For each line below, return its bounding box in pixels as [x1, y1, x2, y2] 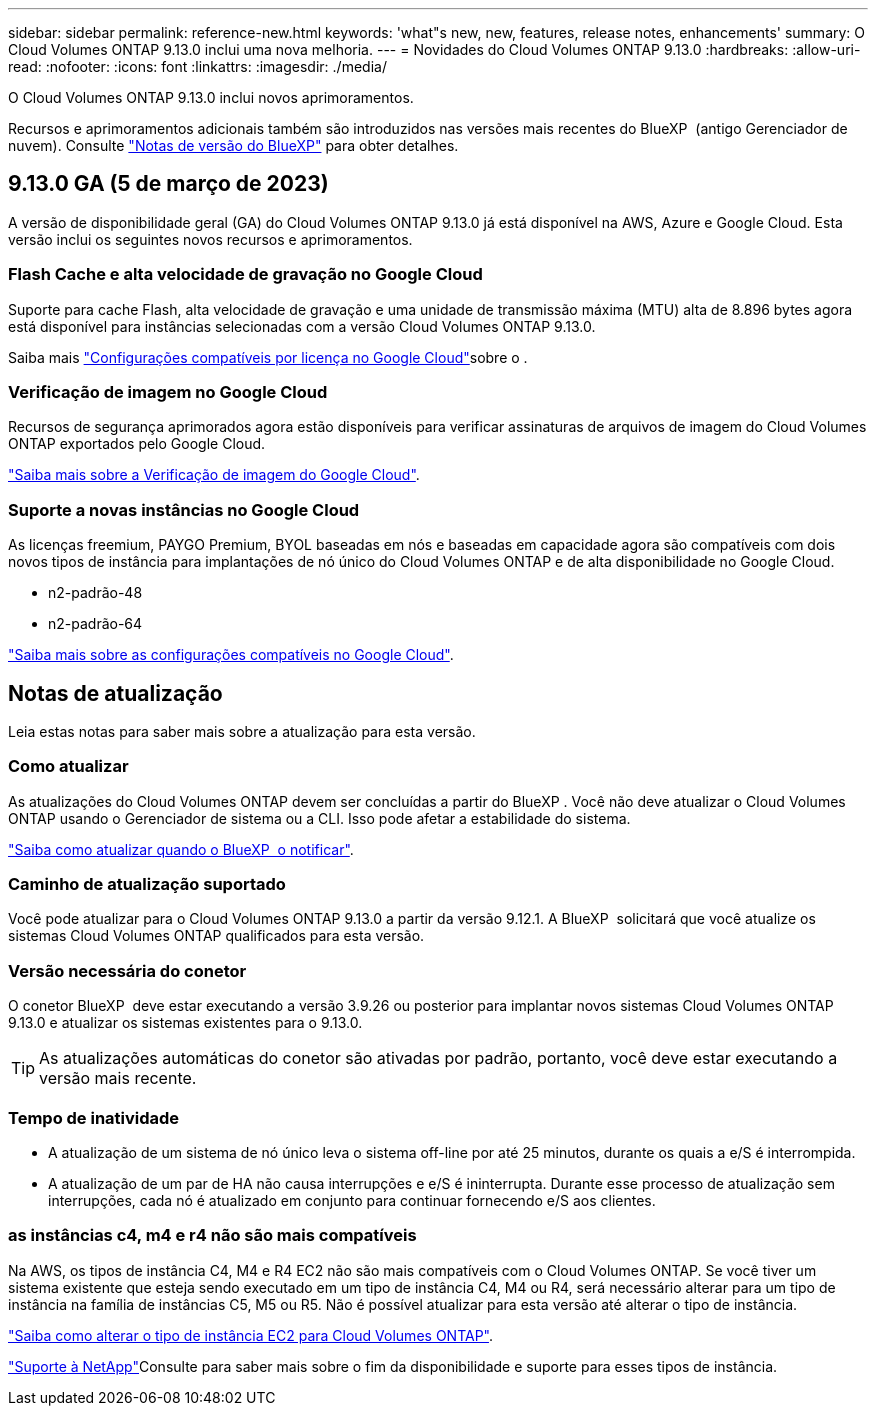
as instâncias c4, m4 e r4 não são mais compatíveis [8, 1225, 417, 1246]
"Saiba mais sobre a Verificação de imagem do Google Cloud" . [8, 466, 420, 484]
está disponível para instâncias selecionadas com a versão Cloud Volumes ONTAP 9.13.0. [8, 317, 596, 335]
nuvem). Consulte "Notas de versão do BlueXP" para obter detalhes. [8, 137, 459, 154]
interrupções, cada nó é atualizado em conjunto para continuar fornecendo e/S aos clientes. [48, 1191, 656, 1209]
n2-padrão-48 [48, 584, 143, 602]
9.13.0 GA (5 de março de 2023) [8, 171, 329, 197]
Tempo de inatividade [8, 1107, 180, 1128]
